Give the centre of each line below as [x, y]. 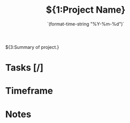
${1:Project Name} [86, 10]
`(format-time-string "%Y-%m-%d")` [86, 24]
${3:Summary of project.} [32, 47]
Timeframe [29, 91]
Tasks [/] [24, 68]
